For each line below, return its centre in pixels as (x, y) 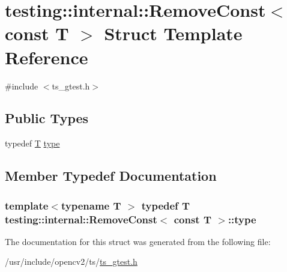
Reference (47, 57)
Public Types (47, 118)
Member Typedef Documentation (111, 176)
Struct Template (173, 33)
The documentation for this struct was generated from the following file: (138, 241)
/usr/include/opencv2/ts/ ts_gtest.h (71, 261)
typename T (91, 205)
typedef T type (32, 143)
